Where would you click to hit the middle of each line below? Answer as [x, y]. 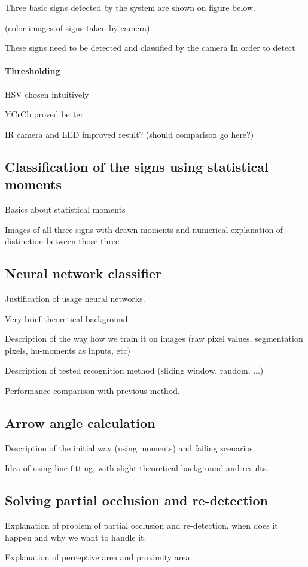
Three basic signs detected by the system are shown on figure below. [130, 7]
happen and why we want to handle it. [76, 537]
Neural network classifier [83, 273]
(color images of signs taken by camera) [77, 27]
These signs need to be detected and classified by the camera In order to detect [150, 48]
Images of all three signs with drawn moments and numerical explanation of [144, 229]
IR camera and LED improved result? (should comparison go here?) [129, 134]
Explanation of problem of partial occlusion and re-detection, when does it [141, 525]
